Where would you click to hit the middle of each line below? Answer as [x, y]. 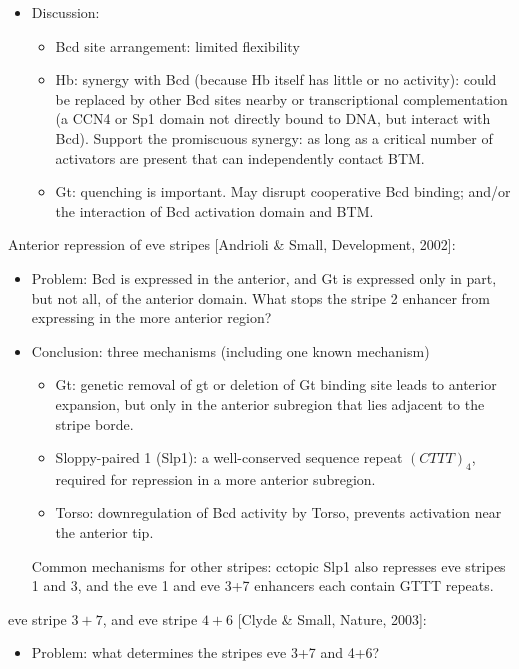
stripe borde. [94, 423]
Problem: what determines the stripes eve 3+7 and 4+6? [205, 652]
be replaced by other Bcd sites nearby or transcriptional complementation [281, 98]
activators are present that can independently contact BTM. [240, 157]
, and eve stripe [150, 618]
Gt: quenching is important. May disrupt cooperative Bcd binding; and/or [283, 191]
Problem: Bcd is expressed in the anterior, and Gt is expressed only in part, [264, 277]
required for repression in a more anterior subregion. [215, 478]
